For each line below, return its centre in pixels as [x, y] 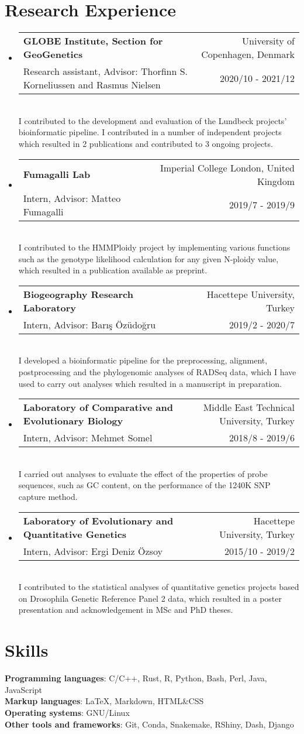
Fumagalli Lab [57, 174]
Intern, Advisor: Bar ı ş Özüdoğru [89, 324]
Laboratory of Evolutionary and [98, 520]
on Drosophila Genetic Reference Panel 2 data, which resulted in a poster [150, 598]
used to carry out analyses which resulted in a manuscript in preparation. [150, 383]
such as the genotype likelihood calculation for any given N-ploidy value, [148, 258]
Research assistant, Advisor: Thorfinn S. [106, 71]
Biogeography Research [78, 294]
